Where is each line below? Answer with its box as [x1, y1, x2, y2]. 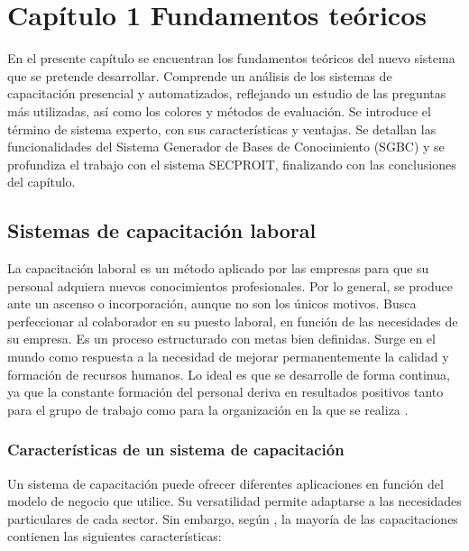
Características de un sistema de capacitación [7, 438, 345, 461]
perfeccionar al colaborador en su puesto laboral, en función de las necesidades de [7, 311, 458, 330]
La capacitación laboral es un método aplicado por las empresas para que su [7, 259, 429, 278]
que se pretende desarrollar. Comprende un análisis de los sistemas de [7, 66, 392, 85]
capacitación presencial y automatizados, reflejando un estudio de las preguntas [7, 84, 446, 103]
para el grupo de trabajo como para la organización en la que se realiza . [7, 399, 409, 418]
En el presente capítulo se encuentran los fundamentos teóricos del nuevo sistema [7, 49, 455, 68]
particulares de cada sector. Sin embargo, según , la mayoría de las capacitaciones [7, 509, 458, 528]
